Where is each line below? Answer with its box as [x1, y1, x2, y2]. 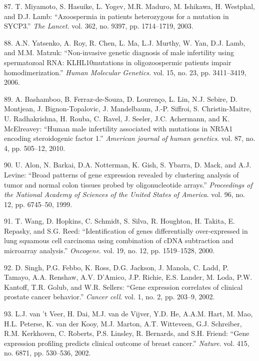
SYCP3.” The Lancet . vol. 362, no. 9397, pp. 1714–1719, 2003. [4, 21, 193, 31]
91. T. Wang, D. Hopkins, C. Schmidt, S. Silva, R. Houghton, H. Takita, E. [4, 216, 235, 226]
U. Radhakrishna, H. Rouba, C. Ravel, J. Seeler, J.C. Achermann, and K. [4, 113, 230, 123]
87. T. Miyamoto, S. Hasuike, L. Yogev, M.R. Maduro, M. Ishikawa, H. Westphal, [4, 1, 255, 11]
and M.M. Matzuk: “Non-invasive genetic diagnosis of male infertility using [4, 47, 234, 58]
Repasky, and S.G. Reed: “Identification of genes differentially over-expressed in [4, 225, 248, 236]
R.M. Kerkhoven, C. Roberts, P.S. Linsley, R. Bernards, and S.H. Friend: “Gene [4, 328, 249, 338]
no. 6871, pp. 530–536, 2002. [4, 347, 91, 358]
